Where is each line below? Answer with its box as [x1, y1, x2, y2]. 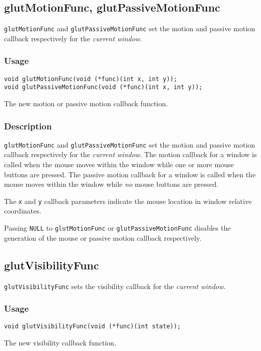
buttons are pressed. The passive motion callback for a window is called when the [4, 169, 256, 179]
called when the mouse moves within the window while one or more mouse [4, 159, 234, 170]
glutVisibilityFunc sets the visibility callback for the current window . [4, 280, 226, 291]
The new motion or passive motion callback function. [4, 98, 168, 108]
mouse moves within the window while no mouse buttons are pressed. [4, 179, 219, 189]
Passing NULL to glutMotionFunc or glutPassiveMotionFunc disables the [4, 223, 231, 233]
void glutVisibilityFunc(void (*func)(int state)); [4, 323, 181, 330]
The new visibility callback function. [4, 337, 116, 348]
